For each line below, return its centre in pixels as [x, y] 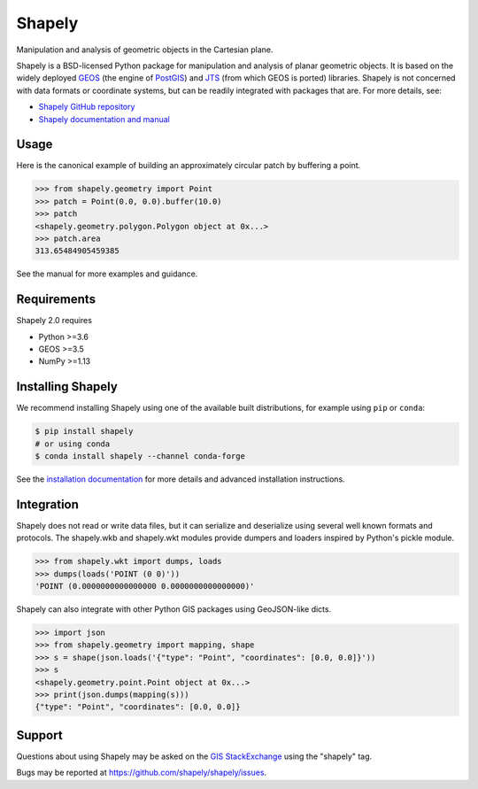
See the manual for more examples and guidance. [107, 274]
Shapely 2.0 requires [54, 321]
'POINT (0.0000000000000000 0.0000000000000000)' [145, 586]
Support [39, 735]
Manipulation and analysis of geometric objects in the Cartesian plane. [145, 50]
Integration [48, 504]
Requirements [56, 300]
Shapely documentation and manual [104, 119]
